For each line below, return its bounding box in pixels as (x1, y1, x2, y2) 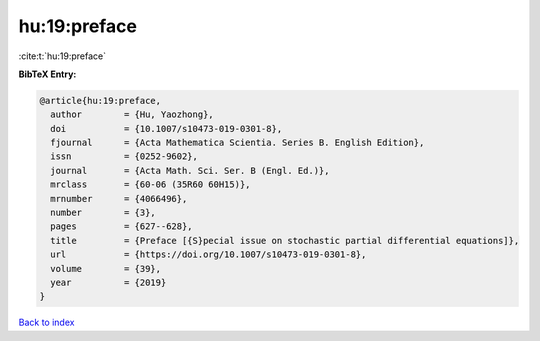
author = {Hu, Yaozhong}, (50, 109, 214, 120)
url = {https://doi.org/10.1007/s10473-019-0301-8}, (50, 249, 367, 260)
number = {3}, (50, 207, 157, 219)
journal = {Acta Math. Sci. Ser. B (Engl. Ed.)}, (50, 165, 330, 176)
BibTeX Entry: (18, 68, 77, 80)
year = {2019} (50, 277, 167, 288)
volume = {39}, (50, 263, 162, 274)
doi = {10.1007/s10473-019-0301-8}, (50, 123, 283, 134)
